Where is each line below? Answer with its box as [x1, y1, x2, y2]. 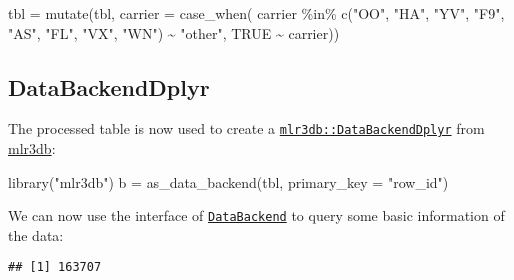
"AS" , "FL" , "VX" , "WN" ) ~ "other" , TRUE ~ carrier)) [8, 22, 340, 43]
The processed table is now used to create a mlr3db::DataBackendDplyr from [8, 118, 485, 139]
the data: [8, 224, 64, 245]
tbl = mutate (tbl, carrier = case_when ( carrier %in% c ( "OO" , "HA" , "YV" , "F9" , [8, 3, 505, 23]
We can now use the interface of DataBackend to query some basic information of [8, 205, 505, 226]
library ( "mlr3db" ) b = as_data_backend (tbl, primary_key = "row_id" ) [8, 171, 449, 192]
